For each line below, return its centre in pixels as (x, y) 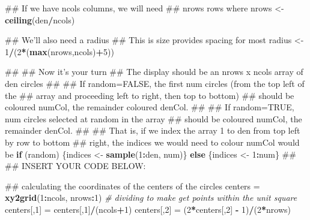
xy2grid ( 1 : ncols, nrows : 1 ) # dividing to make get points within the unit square (151, 198)
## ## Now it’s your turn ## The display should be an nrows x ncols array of (154, 72)
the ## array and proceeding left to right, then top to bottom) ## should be (150, 95)
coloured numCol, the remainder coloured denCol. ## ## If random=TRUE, (150, 107)
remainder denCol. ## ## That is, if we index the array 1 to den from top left (153, 130)
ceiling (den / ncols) (40, 19)
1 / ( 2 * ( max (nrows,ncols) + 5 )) (59, 51)
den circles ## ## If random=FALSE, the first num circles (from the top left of (155, 83)
